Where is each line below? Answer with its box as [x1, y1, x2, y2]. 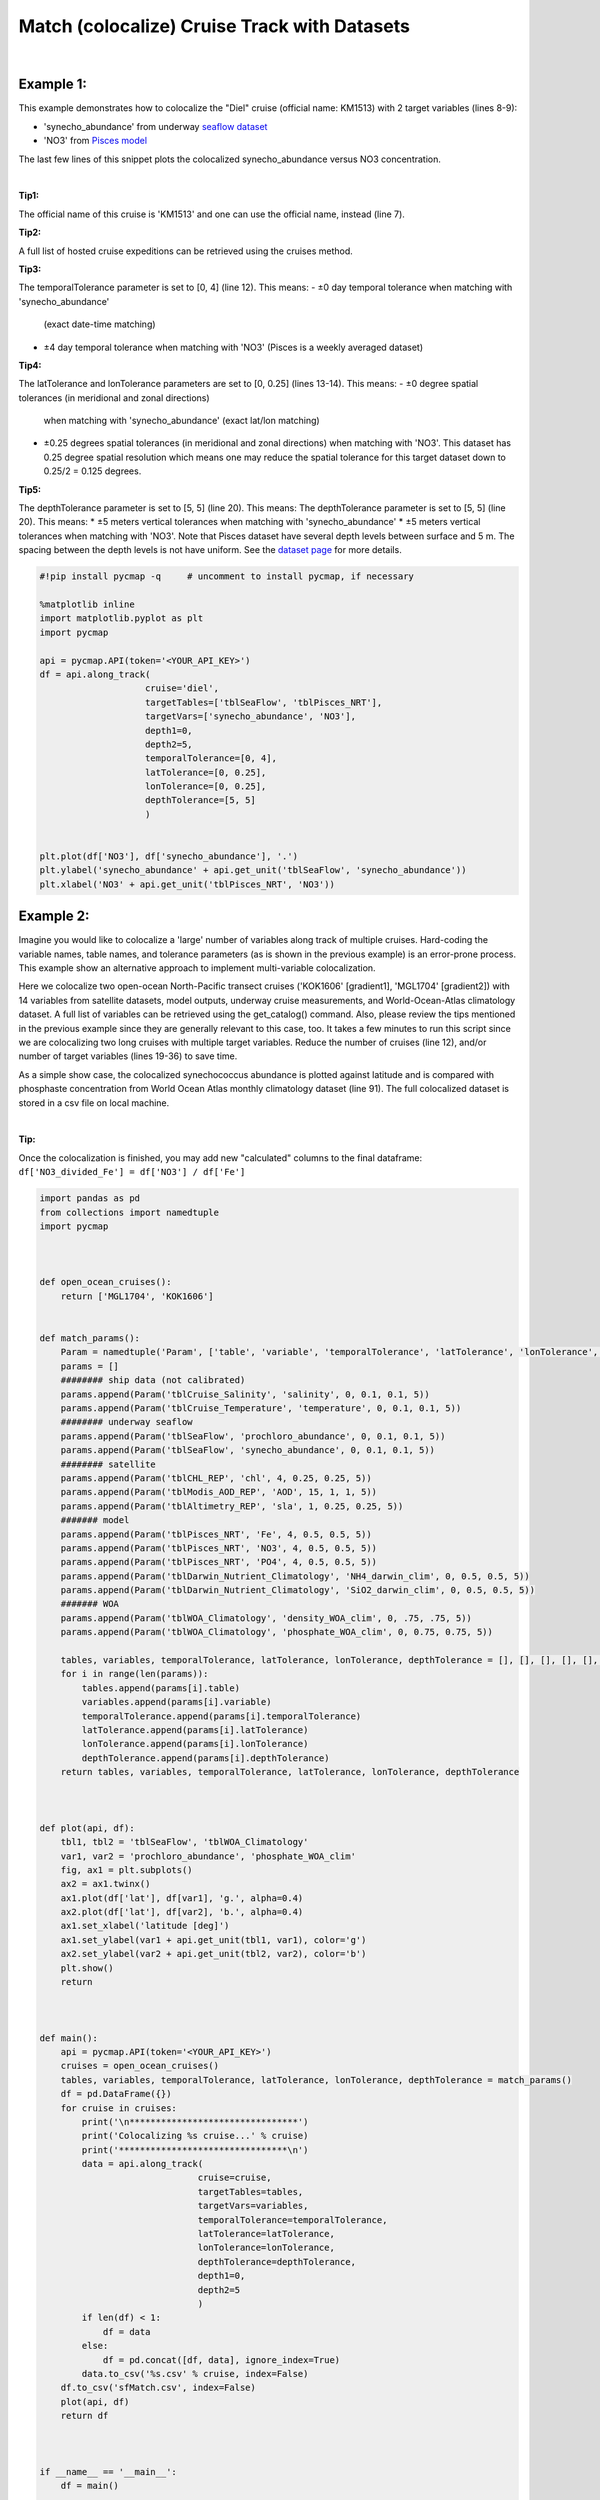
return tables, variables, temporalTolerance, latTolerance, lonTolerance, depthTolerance [60, 1766, 520, 1778]
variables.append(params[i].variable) [81, 1696, 272, 1708]
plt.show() [60, 1962, 114, 1974]
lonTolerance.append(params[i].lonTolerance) [81, 1738, 309, 1750]
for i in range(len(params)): [60, 1668, 209, 1680]
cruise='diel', [145, 683, 220, 694]
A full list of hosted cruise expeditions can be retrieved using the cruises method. [18, 245, 354, 257]
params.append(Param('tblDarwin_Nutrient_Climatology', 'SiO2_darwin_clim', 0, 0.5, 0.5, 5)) [60, 1585, 535, 1596]
